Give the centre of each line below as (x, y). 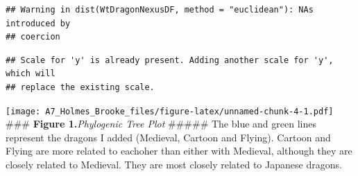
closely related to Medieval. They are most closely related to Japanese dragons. (174, 164)
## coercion (33, 37)
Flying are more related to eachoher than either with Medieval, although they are (179, 151)
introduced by (38, 23)
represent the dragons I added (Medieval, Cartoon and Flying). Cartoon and (168, 137)
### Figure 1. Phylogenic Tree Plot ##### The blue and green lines (161, 124)
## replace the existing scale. (80, 87)
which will (31, 74)
